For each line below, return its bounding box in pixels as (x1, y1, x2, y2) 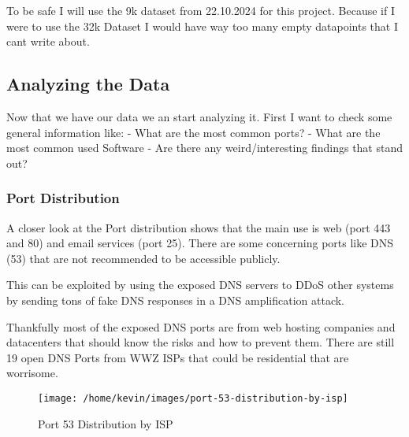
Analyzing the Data (6, 72, 170, 96)
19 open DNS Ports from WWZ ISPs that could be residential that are (6, 349, 349, 365)
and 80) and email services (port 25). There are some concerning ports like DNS (6, 235, 394, 251)
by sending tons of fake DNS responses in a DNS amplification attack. (6, 291, 344, 308)
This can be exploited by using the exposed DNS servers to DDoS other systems (6, 276, 394, 293)
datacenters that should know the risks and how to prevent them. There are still (6, 334, 395, 350)
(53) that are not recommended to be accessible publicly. (6, 250, 281, 266)
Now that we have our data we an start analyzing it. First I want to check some (6, 108, 392, 124)
